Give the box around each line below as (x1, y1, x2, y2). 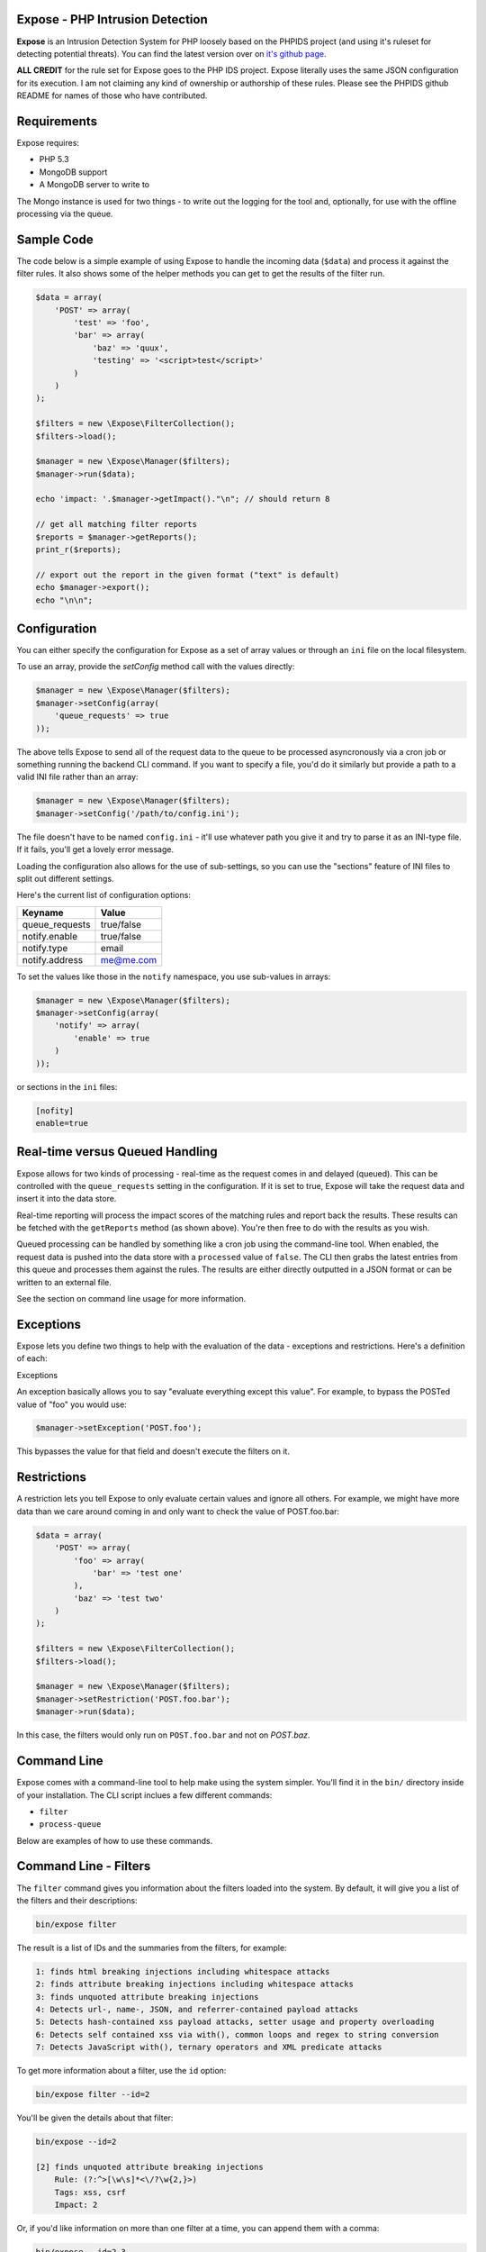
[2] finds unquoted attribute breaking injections (35, 2162, 265, 2172)
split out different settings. (16, 873, 114, 884)
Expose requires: (16, 137, 80, 148)
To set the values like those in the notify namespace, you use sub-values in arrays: (16, 971, 331, 982)
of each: (16, 1353, 48, 1364)
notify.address (22, 953, 84, 966)
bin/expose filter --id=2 (35, 2090, 150, 2100)
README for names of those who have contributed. (16, 90, 208, 101)
